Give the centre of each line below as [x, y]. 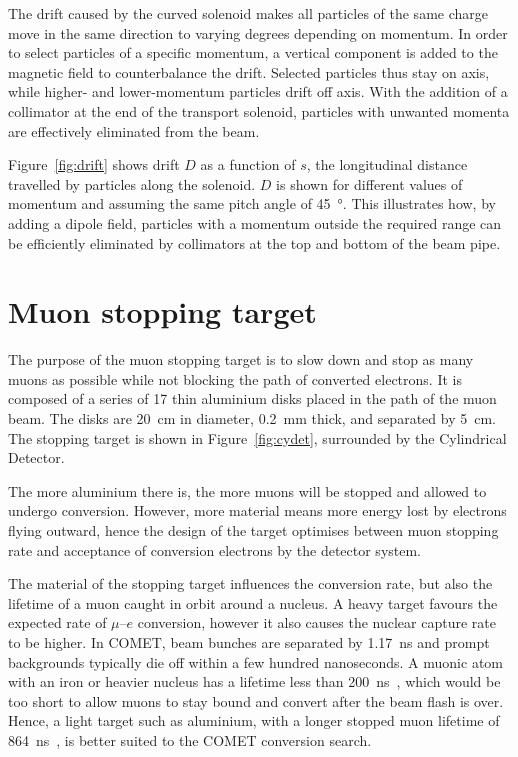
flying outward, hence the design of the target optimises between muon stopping [253, 530]
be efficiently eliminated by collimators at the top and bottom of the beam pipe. [254, 242]
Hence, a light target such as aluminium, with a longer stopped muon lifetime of [254, 720]
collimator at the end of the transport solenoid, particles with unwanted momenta [259, 110]
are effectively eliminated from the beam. [134, 130]
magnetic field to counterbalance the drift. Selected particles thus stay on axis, [249, 71]
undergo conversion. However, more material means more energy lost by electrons [257, 510]
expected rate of [57, 622]
